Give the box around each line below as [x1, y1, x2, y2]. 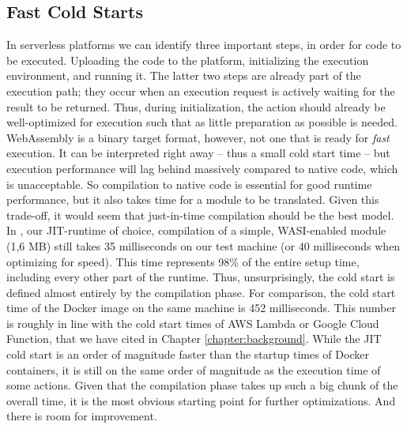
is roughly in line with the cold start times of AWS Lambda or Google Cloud [6, 314, 379, 331]
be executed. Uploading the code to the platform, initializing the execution [6, 51, 369, 68]
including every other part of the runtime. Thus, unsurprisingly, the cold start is [6, 269, 395, 285]
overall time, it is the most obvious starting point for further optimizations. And [6, 392, 396, 408]
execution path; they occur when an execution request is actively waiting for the [6, 82, 395, 99]
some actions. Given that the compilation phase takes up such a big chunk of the [6, 377, 398, 393]
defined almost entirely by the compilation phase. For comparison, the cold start [6, 284, 396, 300]
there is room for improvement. [6, 408, 157, 424]
